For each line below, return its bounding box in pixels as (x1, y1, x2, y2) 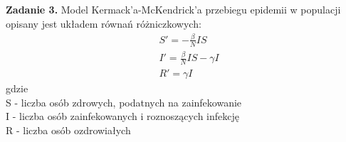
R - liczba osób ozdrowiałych (6, 122, 131, 137)
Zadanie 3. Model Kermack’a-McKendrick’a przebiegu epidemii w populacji (6, 2, 341, 17)
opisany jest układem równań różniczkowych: (6, 16, 201, 31)
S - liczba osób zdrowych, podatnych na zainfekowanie (6, 94, 242, 109)
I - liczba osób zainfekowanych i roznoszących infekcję (6, 109, 239, 124)
